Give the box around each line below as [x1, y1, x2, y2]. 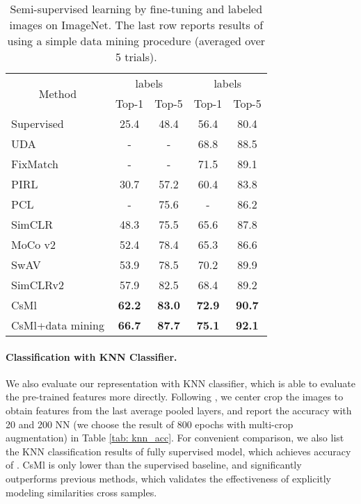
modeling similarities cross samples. [6, 485, 157, 499]
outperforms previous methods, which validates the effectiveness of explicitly [6, 471, 332, 485]
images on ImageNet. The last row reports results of [9, 17, 264, 33]
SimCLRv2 [11, 277, 65, 293]
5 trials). [115, 49, 157, 65]
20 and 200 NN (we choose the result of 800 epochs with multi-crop [6, 416, 294, 431]
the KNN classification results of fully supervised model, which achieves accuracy [6, 444, 351, 458]
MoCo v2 [11, 236, 56, 252]
